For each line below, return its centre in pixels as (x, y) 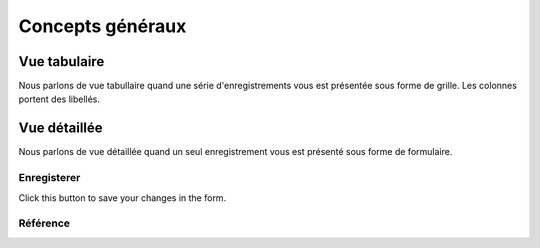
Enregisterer (49, 178)
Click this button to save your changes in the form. (122, 197)
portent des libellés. (59, 99)
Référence (44, 223)
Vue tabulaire (61, 61)
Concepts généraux (102, 26)
